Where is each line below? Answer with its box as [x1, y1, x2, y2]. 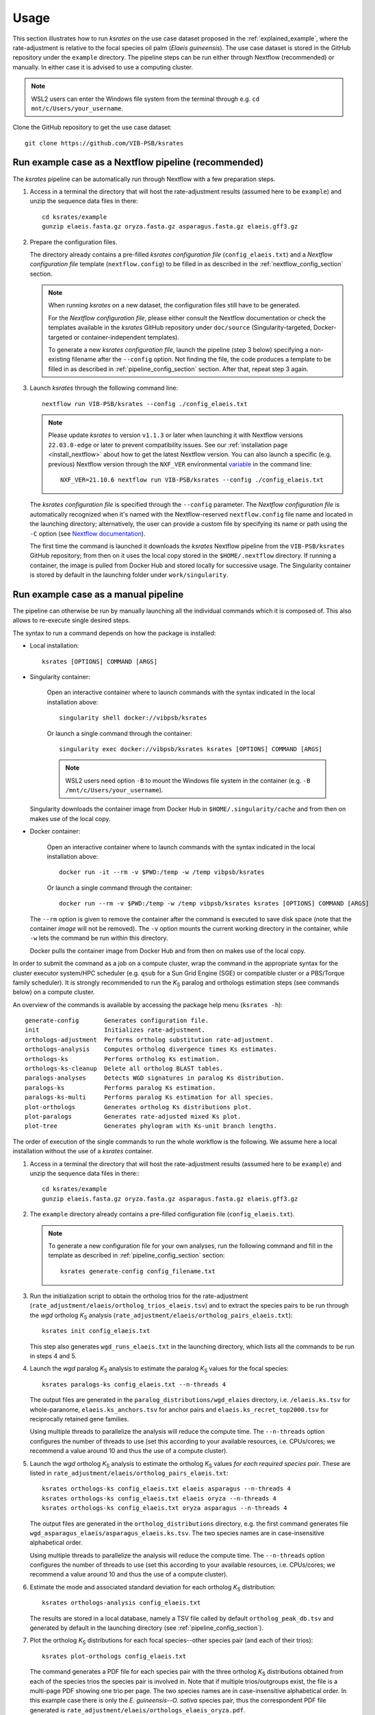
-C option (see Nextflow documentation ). [29, 529, 146, 538]
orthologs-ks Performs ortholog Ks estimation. [25, 1055, 220, 1063]
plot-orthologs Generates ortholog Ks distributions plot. [25, 1103, 253, 1111]
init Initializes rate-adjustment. [25, 1026, 205, 1034]
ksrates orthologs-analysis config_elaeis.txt [42, 1599, 201, 1607]
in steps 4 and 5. [29, 1352, 77, 1360]
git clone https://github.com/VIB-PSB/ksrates [25, 139, 184, 147]
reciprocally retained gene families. [29, 1415, 129, 1423]
